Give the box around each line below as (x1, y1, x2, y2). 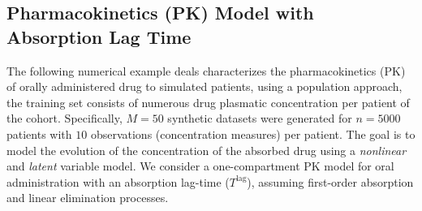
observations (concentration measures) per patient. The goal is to (90, 125, 416, 142)
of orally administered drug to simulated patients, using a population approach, (6, 78, 403, 95)
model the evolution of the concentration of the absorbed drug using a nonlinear (6, 141, 407, 158)
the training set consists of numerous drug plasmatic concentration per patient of (6, 93, 410, 110)
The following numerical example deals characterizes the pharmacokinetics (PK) (6, 62, 406, 79)
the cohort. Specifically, (6, 110, 123, 127)
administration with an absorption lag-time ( (6, 173, 230, 190)
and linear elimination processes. (6, 189, 169, 206)
